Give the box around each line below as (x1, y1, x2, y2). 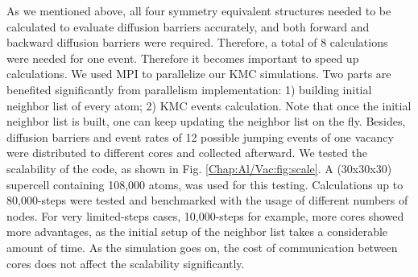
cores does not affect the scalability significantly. (6, 254, 245, 271)
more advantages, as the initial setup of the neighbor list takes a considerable (6, 223, 388, 240)
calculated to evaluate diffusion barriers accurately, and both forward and (6, 18, 370, 35)
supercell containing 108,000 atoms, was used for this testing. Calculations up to (6, 176, 404, 192)
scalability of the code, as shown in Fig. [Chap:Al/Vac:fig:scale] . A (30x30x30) (6, 159, 392, 176)
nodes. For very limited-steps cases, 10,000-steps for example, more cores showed (6, 207, 404, 224)
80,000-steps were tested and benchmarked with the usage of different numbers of (6, 192, 408, 209)
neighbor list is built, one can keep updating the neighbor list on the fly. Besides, (6, 113, 406, 130)
